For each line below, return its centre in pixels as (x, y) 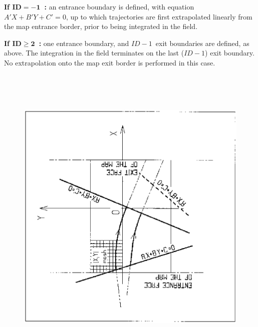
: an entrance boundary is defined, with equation (119, 6)
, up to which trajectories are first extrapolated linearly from (159, 16)
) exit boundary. (230, 53)
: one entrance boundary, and (84, 43)
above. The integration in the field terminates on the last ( (94, 53)
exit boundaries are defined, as (202, 43)
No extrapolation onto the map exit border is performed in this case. (110, 62)
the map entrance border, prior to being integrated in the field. (101, 26)
